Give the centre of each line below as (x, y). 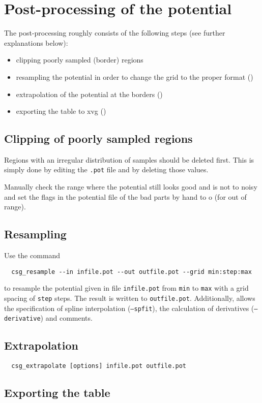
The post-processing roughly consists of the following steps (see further (115, 33)
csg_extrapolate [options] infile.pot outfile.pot (99, 366)
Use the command (32, 255)
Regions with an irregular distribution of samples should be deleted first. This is (129, 159)
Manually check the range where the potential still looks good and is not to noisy (131, 187)
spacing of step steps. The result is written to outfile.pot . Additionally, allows (130, 298)
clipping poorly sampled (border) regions (80, 60)
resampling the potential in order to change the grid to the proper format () (135, 76)
